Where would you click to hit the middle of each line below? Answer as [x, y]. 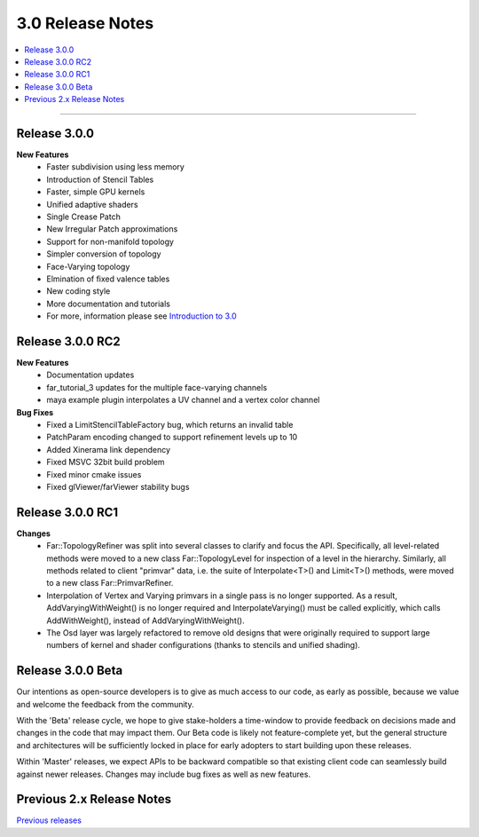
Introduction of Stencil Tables [100, 179]
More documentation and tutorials [108, 304]
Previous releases [49, 820]
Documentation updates [90, 375]
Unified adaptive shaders [92, 204]
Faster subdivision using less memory [116, 167]
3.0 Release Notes [85, 23]
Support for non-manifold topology [110, 241]
